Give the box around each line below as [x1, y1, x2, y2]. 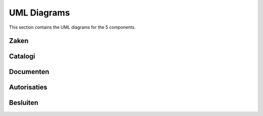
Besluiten [9, 99, 38, 107]
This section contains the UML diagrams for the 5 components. [9, 24, 136, 30]
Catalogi [9, 52, 36, 61]
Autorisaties [9, 83, 48, 92]
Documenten [9, 68, 50, 76]
